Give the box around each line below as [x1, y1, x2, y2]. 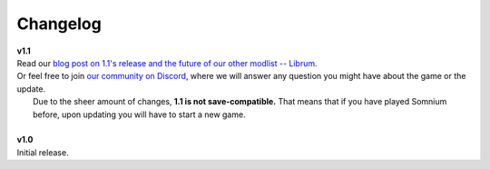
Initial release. [16, 146, 69, 158]
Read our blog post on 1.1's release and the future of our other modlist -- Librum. [16, 57, 318, 68]
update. [16, 83, 45, 94]
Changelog [16, 14, 102, 34]
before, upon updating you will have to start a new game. [33, 109, 246, 120]
